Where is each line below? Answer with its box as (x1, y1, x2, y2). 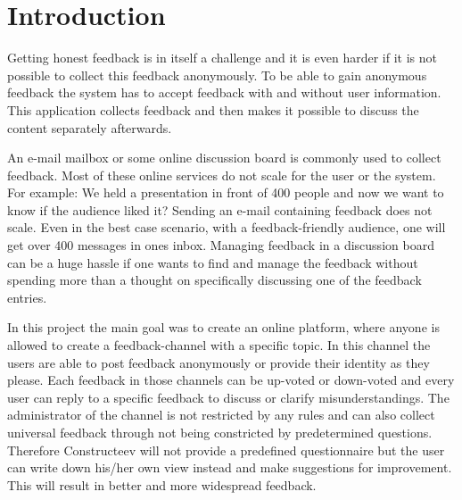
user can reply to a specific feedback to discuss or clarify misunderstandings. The (7, 387, 450, 406)
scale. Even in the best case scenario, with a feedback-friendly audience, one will (7, 218, 446, 237)
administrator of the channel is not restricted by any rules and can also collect (7, 405, 435, 424)
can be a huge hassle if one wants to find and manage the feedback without (7, 253, 418, 271)
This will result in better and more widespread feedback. (7, 475, 317, 494)
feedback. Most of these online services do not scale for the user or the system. (7, 165, 436, 184)
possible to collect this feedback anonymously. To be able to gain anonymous (7, 65, 427, 84)
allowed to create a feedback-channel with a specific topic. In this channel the (7, 336, 431, 354)
